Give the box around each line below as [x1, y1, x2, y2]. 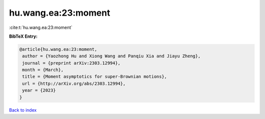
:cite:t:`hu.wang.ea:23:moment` [9, 24, 73, 30]
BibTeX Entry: [9, 33, 38, 39]
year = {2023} [22, 88, 56, 93]
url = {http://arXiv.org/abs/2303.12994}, [22, 81, 126, 86]
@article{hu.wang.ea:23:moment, [19, 47, 98, 52]
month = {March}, [22, 67, 64, 73]
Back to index [9, 107, 37, 113]
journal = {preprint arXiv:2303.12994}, [22, 60, 121, 66]
